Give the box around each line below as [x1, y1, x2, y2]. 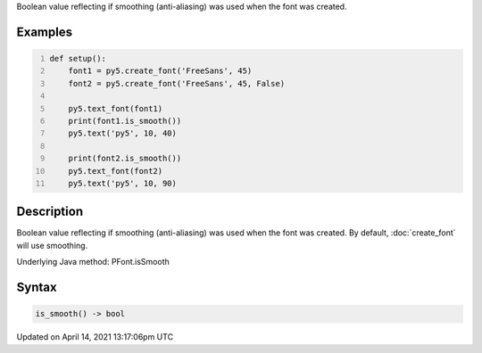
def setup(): [49, 53, 107, 63]
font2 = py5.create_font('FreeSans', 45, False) [68, 78, 286, 88]
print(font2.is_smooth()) [68, 153, 182, 164]
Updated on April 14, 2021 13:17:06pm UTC [16, 332, 174, 342]
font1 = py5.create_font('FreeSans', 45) [68, 66, 253, 76]
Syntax [16, 280, 57, 294]
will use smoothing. [16, 240, 88, 250]
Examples [16, 24, 73, 39]
